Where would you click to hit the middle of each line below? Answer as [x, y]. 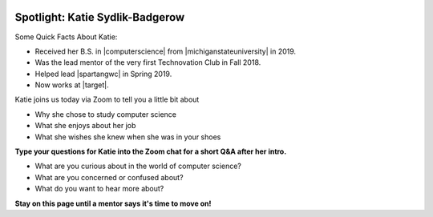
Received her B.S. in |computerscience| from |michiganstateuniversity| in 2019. [166, 51]
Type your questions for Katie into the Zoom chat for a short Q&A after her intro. [151, 151]
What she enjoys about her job [85, 126]
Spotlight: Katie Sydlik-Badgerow [100, 17]
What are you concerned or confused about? [109, 177]
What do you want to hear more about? [99, 189]
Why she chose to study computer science [105, 114]
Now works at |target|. [72, 85]
